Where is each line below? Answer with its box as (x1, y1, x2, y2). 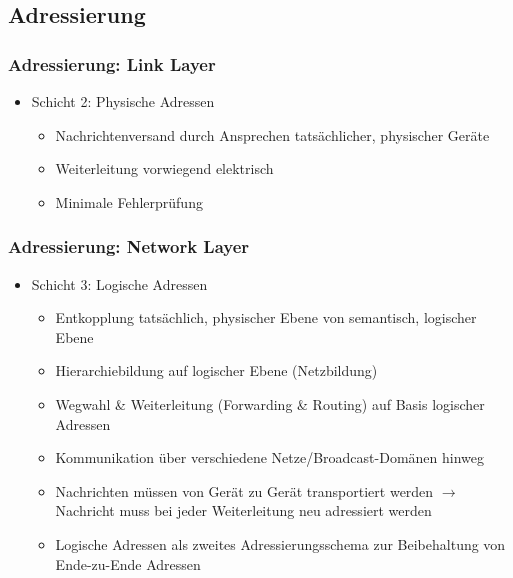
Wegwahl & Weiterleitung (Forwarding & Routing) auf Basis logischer (55, 393, 485, 414)
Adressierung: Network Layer (8, 234, 250, 259)
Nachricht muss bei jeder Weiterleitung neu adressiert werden (55, 500, 432, 521)
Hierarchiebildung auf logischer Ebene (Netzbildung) (55, 360, 378, 381)
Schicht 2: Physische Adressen (31, 91, 215, 111)
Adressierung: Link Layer (8, 51, 216, 76)
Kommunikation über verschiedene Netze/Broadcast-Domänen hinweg (55, 447, 485, 468)
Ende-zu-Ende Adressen (55, 553, 201, 574)
